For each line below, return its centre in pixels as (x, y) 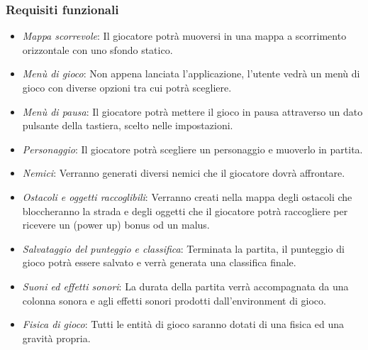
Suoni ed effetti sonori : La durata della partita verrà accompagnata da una (185, 286)
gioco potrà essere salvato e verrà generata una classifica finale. (159, 262)
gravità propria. (56, 338)
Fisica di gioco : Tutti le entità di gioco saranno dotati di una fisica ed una (183, 324)
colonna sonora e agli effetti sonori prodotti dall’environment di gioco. (174, 300)
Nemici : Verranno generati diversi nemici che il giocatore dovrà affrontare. (184, 173)
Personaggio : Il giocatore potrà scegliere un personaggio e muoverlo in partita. (193, 149)
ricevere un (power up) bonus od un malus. (116, 225)
